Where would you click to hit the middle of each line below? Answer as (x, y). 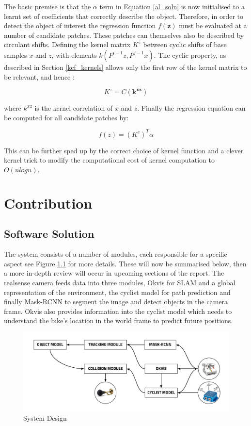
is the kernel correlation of (74, 108)
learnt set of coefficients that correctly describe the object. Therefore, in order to (124, 16)
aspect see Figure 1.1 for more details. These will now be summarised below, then (125, 263)
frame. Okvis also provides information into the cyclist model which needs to (118, 311)
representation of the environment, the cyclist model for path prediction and (117, 292)
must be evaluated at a (213, 25)
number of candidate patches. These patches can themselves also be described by (124, 35)
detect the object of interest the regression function (80, 25)
